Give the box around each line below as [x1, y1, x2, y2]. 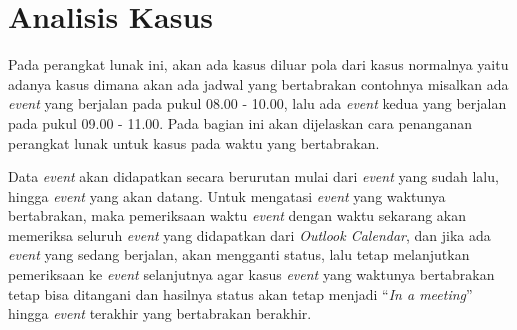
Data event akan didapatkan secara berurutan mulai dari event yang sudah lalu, [8, 166, 499, 187]
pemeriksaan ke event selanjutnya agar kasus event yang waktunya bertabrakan [8, 264, 495, 285]
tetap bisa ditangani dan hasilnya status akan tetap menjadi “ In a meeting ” [8, 283, 473, 304]
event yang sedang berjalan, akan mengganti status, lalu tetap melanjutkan [8, 244, 470, 265]
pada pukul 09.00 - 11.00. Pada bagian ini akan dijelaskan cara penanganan [8, 112, 472, 133]
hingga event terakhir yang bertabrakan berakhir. [8, 303, 312, 324]
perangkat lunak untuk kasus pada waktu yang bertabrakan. [8, 132, 380, 153]
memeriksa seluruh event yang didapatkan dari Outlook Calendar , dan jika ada [8, 224, 491, 245]
